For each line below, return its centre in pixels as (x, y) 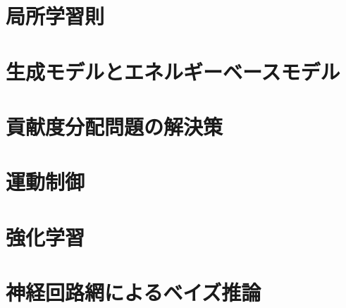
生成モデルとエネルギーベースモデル (173, 71)
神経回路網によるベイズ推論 (134, 292)
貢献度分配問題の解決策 (115, 126)
